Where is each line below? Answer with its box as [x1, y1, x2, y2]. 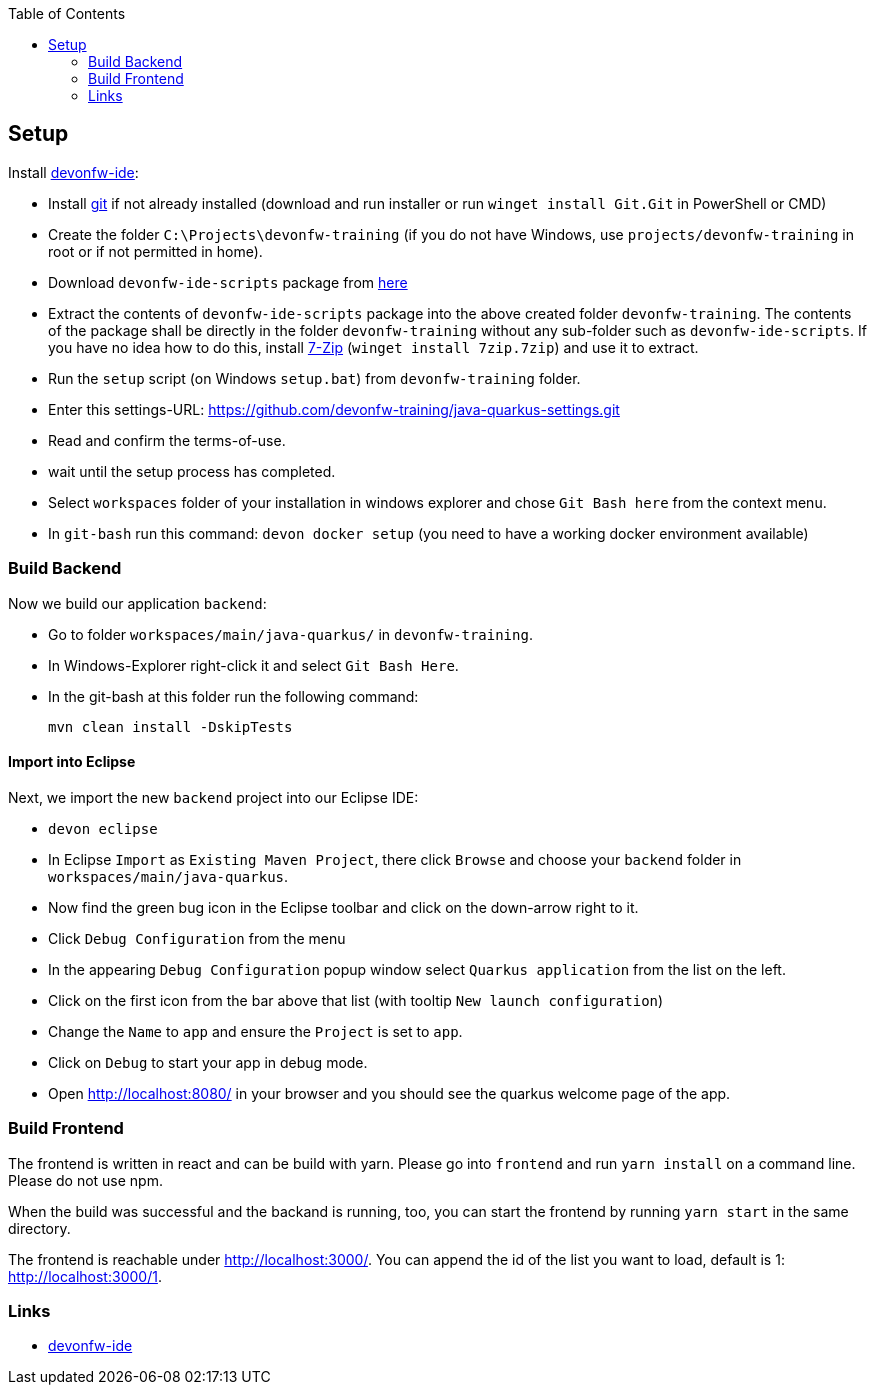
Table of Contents [8, 5, 126, 22]
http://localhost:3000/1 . [8, 1267, 162, 1285]
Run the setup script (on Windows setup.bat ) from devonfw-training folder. [48, 369, 581, 387]
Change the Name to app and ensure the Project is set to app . [48, 1022, 463, 1040]
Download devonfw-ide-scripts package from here [48, 273, 408, 291]
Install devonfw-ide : [8, 163, 139, 181]
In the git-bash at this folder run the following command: [48, 687, 419, 705]
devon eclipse [48, 820, 158, 837]
